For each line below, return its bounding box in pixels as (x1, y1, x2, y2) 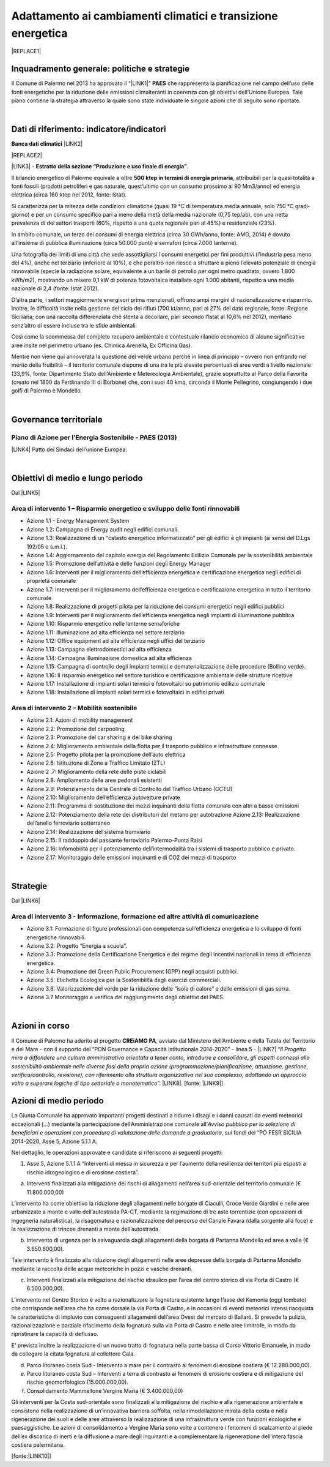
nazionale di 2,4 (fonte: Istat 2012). (11, 285, 99, 292)
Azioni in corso (11, 1021, 70, 1031)
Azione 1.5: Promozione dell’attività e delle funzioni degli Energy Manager (26, 560, 211, 568)
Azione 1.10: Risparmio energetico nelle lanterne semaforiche (26, 620, 180, 628)
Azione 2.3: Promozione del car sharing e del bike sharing (26, 733, 172, 741)
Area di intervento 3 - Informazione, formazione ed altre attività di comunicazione (11, 912, 259, 921)
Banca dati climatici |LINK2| (11, 140, 83, 148)
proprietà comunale (26, 577, 76, 585)
